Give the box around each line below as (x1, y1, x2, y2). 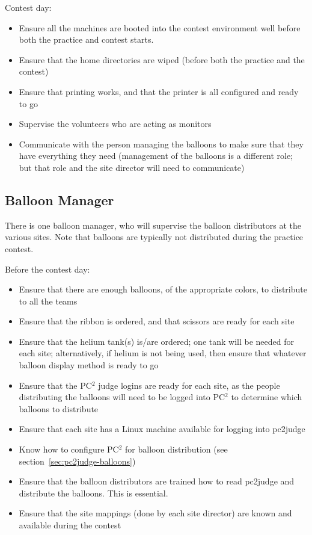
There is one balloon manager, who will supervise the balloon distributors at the (5, 218, 301, 231)
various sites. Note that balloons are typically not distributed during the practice (5, 230, 304, 243)
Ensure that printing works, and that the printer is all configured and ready (19, 85, 299, 97)
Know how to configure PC (19, 443, 119, 456)
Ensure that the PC (19, 379, 92, 391)
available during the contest (19, 519, 121, 531)
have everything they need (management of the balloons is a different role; (19, 149, 293, 162)
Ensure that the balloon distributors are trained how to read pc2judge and (19, 475, 295, 487)
